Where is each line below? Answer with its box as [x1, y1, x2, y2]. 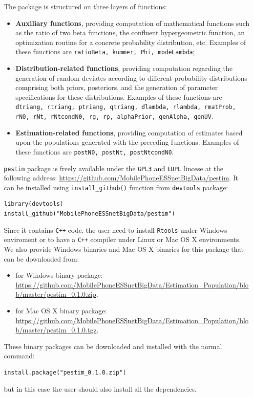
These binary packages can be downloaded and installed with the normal [4, 341, 222, 351]
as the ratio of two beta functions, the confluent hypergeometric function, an [15, 27, 245, 38]
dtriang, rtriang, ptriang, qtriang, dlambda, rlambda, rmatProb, [15, 104, 236, 111]
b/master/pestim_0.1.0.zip [15, 289, 96, 299]
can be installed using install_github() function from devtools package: [4, 182, 228, 192]
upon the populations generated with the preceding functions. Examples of [15, 137, 239, 147]
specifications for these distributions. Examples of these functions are [15, 91, 222, 102]
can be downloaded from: [4, 253, 79, 264]
